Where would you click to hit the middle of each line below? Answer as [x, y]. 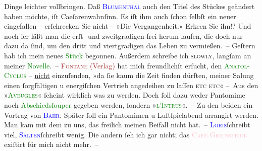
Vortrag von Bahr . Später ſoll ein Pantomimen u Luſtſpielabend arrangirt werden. [131, 115]
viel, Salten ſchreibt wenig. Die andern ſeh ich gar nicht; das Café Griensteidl [126, 134]
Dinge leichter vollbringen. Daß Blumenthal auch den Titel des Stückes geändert [129, 6]
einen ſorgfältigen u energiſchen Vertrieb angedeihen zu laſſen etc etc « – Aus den [131, 85]
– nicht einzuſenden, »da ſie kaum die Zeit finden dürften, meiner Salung [141, 75]
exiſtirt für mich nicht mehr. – [51, 144]
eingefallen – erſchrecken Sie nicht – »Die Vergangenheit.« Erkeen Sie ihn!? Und [128, 26]
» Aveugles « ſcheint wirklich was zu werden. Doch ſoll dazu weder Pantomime [125, 95]
